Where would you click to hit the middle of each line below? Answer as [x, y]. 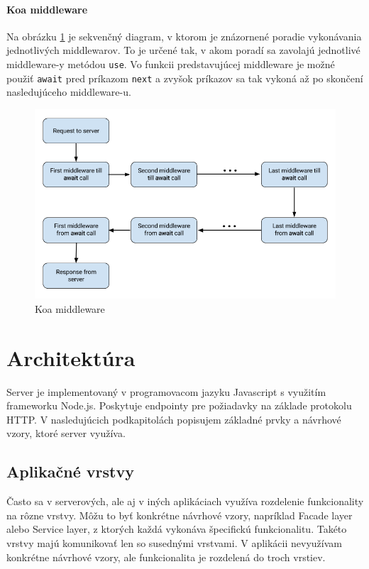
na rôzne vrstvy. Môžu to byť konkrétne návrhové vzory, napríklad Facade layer [180, 515]
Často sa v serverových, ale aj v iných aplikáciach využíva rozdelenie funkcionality [185, 501]
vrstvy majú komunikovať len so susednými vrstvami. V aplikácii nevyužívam [174, 542]
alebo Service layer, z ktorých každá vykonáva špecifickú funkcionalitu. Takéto [177, 529]
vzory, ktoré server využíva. [66, 433]
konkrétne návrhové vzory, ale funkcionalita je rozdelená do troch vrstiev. [166, 557]
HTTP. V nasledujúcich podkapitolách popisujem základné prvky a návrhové [174, 419]
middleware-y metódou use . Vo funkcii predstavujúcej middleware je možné [171, 63]
